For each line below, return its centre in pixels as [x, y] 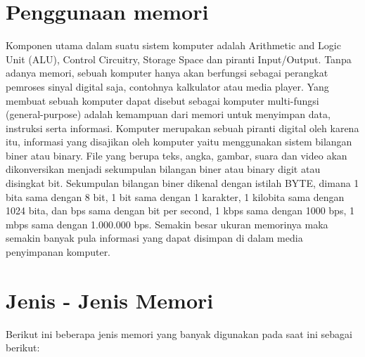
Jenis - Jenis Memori [110, 300]
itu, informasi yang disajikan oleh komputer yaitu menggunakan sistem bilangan [179, 142]
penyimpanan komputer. [58, 252]
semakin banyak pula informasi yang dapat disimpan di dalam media [154, 238]
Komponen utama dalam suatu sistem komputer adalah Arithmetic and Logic [173, 45]
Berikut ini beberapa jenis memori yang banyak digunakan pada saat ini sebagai [179, 333]
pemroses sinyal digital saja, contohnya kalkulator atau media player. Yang [167, 86]
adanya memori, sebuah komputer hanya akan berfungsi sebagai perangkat [167, 73]
